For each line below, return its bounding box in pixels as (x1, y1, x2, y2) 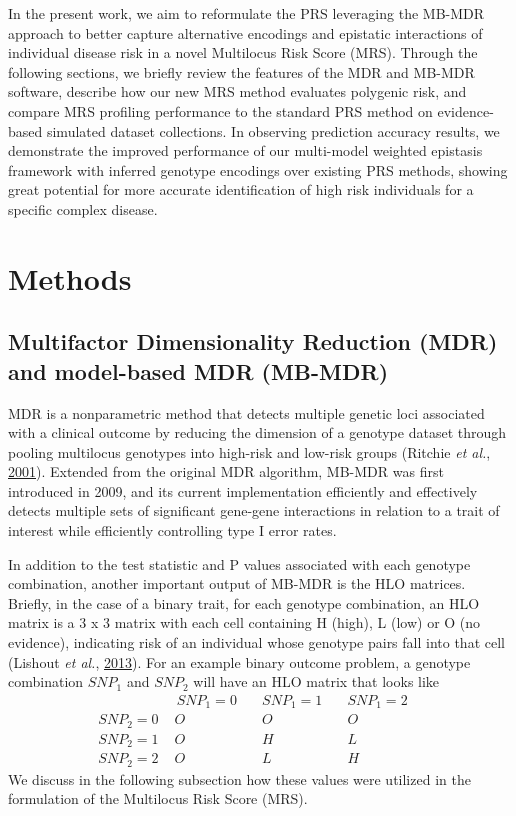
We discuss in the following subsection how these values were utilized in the (8, 768, 471, 789)
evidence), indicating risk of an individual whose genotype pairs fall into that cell (8, 632, 505, 653)
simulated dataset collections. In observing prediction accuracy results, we (46, 120, 500, 141)
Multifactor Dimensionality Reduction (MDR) (8, 326, 498, 357)
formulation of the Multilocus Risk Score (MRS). (8, 788, 308, 809)
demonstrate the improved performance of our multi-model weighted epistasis (8, 140, 483, 161)
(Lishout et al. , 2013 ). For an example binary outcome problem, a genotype (8, 651, 471, 672)
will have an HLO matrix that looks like (193, 671, 440, 692)
